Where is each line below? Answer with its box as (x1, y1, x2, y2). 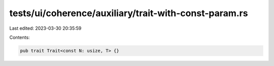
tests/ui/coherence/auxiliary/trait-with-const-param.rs (9, 8, 248, 19)
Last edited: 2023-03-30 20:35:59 (9, 25, 82, 31)
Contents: (9, 34, 30, 40)
